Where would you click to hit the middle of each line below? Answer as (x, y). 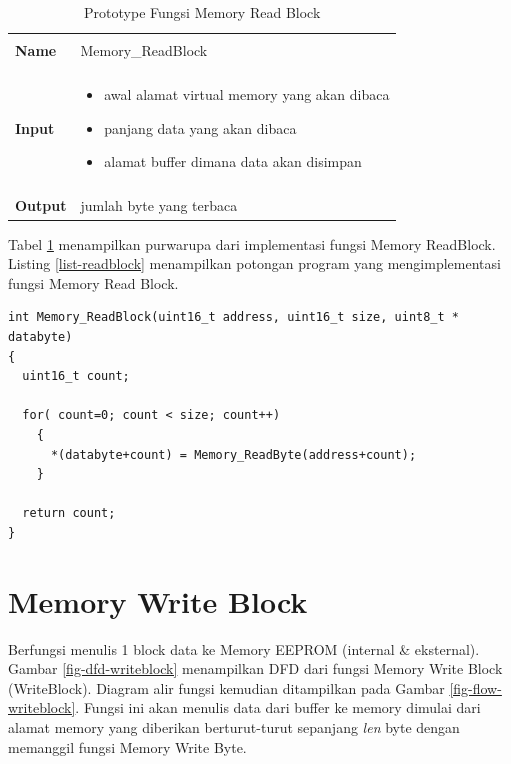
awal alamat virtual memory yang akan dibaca (247, 94)
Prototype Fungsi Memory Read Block (202, 12)
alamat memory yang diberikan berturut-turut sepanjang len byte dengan (234, 726)
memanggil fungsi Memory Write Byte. (127, 746)
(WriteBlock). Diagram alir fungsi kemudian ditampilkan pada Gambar (226, 687)
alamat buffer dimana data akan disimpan (233, 161)
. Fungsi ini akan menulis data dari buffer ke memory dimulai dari (278, 707)
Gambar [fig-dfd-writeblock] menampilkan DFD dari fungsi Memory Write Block (255, 668)
